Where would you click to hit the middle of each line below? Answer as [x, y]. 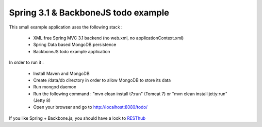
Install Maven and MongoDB [61, 73]
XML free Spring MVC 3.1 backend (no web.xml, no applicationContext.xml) [108, 38]
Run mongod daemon [55, 87]
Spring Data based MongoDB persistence [75, 45]
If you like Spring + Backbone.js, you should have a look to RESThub [77, 118]
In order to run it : [26, 62]
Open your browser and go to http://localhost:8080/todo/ [90, 107]
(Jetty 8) [42, 100]
